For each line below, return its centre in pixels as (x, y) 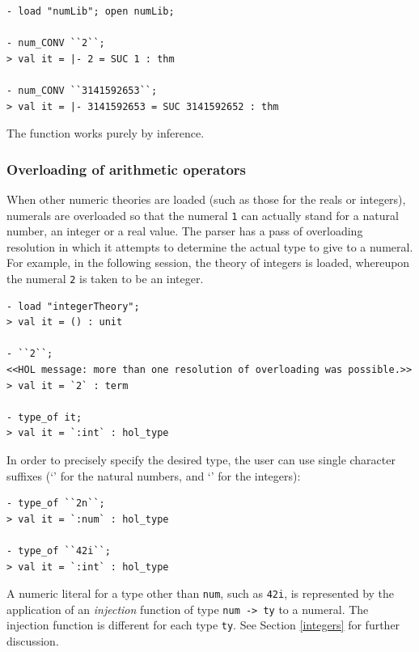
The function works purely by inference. (106, 133)
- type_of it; (44, 417)
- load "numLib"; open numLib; (91, 11)
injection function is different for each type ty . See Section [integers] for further (203, 625)
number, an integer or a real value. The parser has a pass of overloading (185, 231)
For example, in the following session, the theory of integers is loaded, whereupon (208, 262)
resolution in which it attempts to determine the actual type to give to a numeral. (210, 246)
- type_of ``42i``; (59, 550)
